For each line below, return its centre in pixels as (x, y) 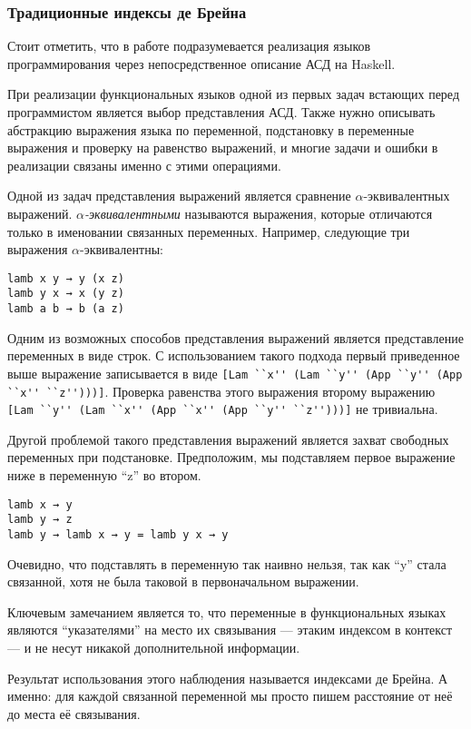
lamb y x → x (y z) (66, 294)
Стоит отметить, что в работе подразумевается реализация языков (189, 46)
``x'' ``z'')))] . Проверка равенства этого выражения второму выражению (221, 391)
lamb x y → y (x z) (66, 278)
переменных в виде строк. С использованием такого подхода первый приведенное (234, 355)
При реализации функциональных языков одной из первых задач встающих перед (234, 94)
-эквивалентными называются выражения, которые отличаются (258, 213)
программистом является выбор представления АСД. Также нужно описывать (221, 112)
